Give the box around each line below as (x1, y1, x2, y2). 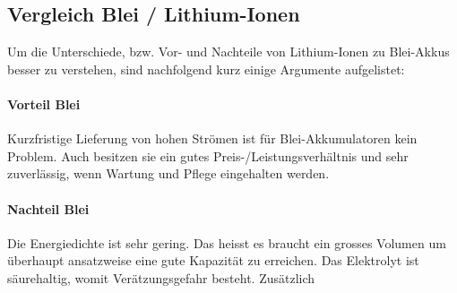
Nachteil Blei (7, 199, 90, 218)
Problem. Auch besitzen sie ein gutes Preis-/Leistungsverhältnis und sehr (7, 146, 409, 165)
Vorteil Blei (7, 94, 81, 113)
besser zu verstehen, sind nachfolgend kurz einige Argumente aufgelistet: (7, 59, 405, 78)
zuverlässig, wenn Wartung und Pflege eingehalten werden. (7, 164, 330, 183)
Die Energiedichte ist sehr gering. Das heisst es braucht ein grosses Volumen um (7, 233, 446, 252)
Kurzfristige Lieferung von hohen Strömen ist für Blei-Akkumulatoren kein (7, 129, 418, 148)
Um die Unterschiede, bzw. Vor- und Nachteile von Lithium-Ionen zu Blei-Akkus (7, 42, 450, 61)
